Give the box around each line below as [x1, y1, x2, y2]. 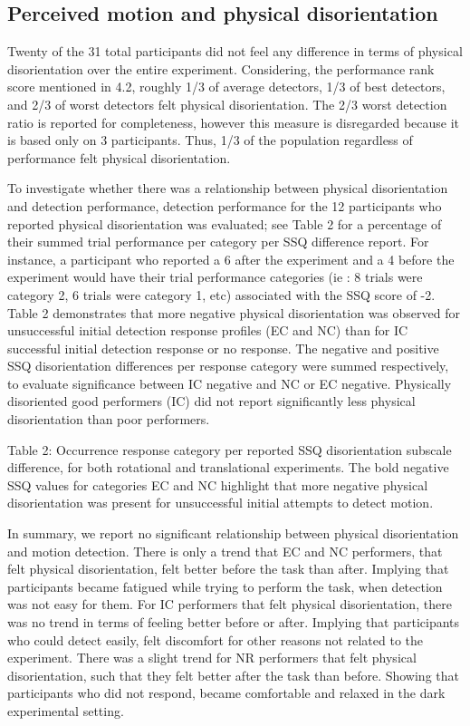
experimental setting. [7, 701, 124, 720]
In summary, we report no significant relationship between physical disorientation [7, 524, 459, 543]
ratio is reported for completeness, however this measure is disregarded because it [7, 112, 460, 131]
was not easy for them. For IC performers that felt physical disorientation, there [7, 595, 452, 614]
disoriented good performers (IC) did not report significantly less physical [7, 392, 416, 411]
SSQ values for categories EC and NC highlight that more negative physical [7, 475, 428, 494]
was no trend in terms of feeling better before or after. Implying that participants [7, 613, 460, 632]
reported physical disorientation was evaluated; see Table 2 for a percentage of [7, 214, 442, 233]
